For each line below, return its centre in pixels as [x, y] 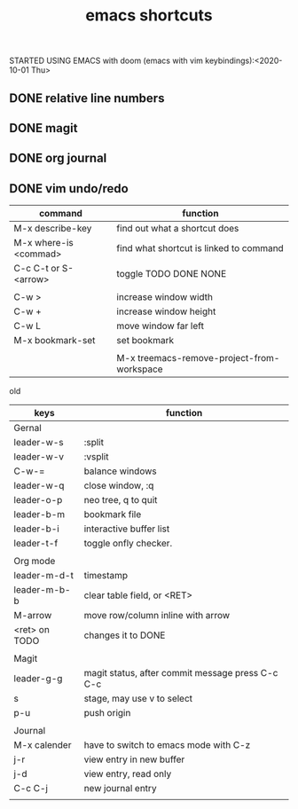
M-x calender [43, 745]
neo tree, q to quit [121, 500]
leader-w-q [39, 486]
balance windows [120, 471]
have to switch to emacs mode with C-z [167, 745]
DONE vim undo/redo [69, 189]
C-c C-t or [37, 269]
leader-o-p [38, 500]
